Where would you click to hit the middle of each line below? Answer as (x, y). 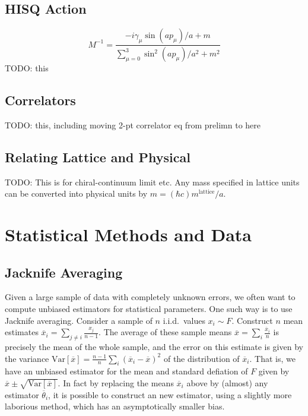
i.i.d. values (184, 320)
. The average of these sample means (165, 332)
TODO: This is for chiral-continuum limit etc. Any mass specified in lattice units (152, 182)
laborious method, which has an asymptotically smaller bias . (115, 406)
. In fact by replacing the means (116, 383)
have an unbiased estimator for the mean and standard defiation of (126, 371)
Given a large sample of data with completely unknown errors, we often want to (150, 297)
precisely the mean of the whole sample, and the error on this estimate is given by (154, 347)
